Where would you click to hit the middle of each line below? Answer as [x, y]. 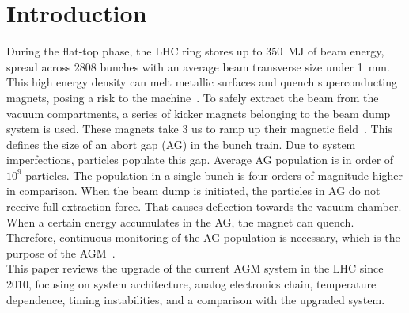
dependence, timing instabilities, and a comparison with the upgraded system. [196, 299]
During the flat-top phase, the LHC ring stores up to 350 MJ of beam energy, [195, 51]
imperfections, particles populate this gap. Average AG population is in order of [200, 160]
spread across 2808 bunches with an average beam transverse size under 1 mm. [198, 66]
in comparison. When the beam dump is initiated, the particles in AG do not [193, 191]
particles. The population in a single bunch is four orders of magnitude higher [214, 175]
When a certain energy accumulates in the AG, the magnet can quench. [180, 221]
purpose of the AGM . [61, 252]
